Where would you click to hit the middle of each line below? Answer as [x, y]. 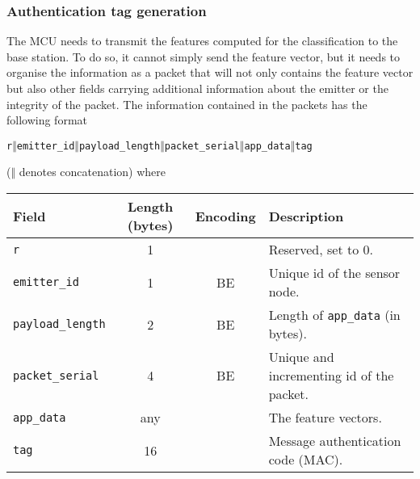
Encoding [225, 216]
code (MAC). [306, 460]
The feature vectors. [325, 418]
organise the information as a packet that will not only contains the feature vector [210, 72]
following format [47, 120]
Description [306, 216]
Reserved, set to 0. [321, 250]
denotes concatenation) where [92, 172]
